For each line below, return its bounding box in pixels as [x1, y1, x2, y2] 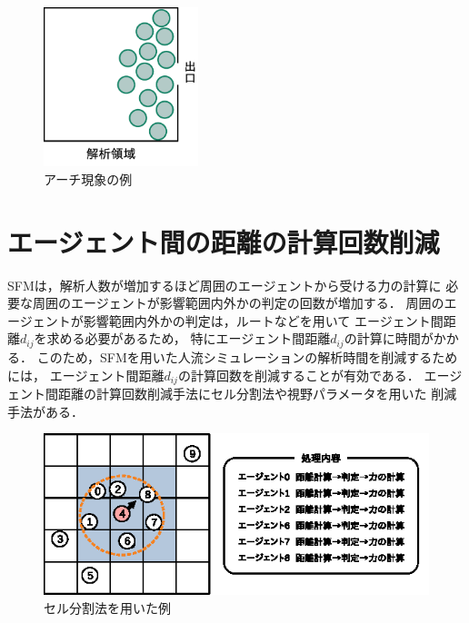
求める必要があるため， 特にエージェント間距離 [46, 329, 331, 348]
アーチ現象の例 [44, 169, 133, 188]
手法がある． [7, 401, 84, 420]
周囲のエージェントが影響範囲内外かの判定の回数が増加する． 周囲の [32, 293, 444, 312]
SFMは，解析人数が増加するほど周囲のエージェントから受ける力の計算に [7, 275, 442, 294]
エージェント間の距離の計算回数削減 [7, 222, 440, 260]
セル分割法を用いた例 [44, 598, 171, 617]
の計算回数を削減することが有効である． [177, 365, 420, 384]
